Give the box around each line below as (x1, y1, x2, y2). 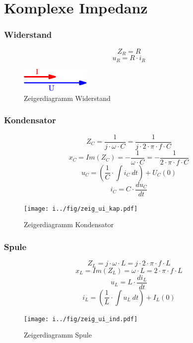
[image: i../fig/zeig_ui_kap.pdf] (24, 205, 138, 212)
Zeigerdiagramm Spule (24, 330, 92, 340)
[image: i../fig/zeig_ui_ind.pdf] (24, 315, 138, 323)
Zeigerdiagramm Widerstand (24, 92, 111, 103)
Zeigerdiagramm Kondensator (24, 219, 114, 230)
